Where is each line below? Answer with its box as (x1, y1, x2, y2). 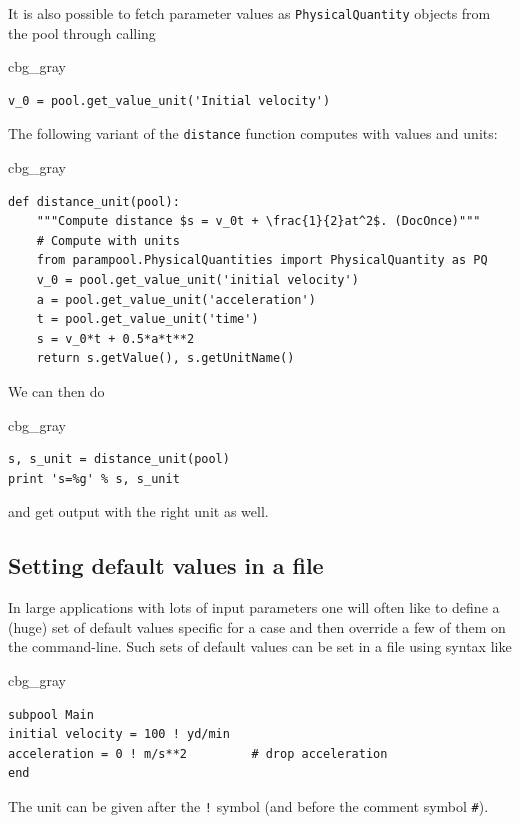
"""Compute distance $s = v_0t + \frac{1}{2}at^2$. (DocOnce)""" (36, 214, 481, 229)
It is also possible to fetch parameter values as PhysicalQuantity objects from (8, 3, 491, 23)
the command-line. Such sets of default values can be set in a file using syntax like (8, 636, 512, 657)
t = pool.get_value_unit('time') (36, 312, 259, 327)
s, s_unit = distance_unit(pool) (8, 452, 230, 467)
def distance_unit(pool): (8, 194, 180, 209)
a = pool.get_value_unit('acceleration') (36, 292, 316, 307)
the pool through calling (8, 22, 156, 43)
